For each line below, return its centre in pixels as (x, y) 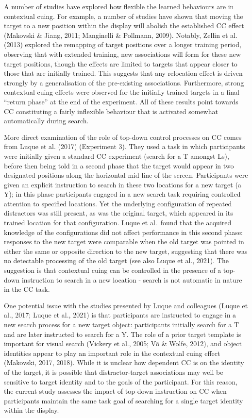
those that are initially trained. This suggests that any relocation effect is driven (123, 73)
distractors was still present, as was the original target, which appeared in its (118, 213)
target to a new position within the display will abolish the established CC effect (124, 25)
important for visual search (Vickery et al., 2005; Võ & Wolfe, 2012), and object (123, 343)
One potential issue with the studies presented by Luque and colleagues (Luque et (126, 305)
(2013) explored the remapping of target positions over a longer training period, (123, 44)
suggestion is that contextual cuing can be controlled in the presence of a (113, 270)
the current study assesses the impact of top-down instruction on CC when (115, 391)
